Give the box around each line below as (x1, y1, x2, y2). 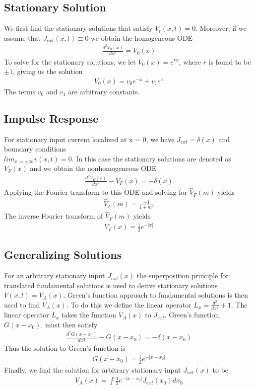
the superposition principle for (136, 270, 229, 281)
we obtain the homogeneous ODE (91, 32, 193, 43)
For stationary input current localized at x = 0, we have (4, 134, 175, 144)
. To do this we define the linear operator (66, 299, 191, 310)
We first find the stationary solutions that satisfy (4, 23, 153, 33)
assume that (4, 32, 41, 43)
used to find (4, 299, 40, 310)
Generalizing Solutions (4, 247, 122, 262)
